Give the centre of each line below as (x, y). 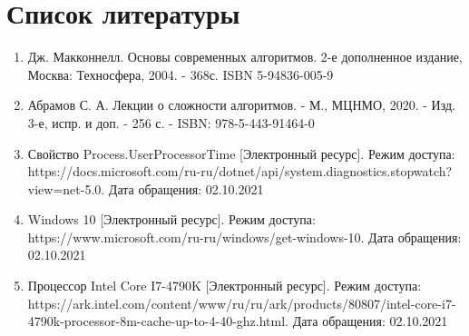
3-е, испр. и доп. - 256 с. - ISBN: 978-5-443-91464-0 (171, 122)
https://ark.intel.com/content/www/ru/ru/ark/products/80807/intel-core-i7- (242, 303)
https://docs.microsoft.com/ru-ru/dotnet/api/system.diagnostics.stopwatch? (240, 171)
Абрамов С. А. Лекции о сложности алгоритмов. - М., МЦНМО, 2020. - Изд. (241, 105)
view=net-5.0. (66, 188)
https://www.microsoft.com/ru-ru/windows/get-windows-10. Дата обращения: (244, 237)
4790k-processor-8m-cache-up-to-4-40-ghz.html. (158, 321)
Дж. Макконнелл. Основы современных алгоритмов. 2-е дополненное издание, (245, 57)
